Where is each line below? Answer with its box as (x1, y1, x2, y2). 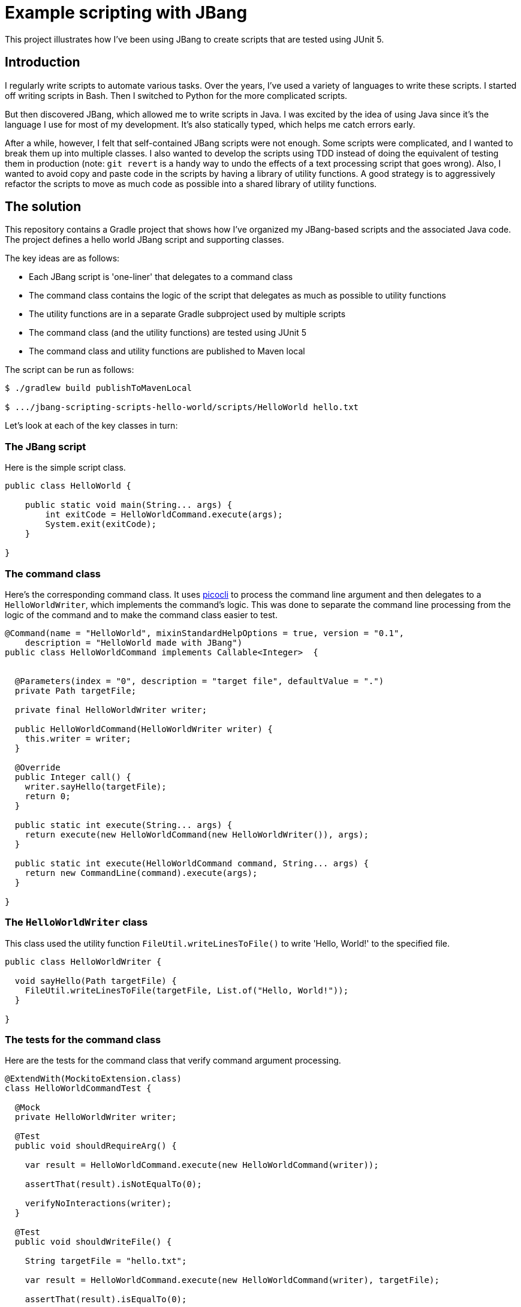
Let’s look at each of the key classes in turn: (5, 420, 178, 431)
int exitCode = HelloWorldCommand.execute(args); (45, 510, 283, 520)
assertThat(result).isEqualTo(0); (25, 1294, 187, 1305)
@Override (14, 762, 61, 772)
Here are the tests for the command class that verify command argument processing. (5, 1055, 341, 1066)
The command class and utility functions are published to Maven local (29, 346, 305, 357)
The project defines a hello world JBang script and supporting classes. (5, 234, 284, 245)
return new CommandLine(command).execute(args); (25, 868, 258, 878)
